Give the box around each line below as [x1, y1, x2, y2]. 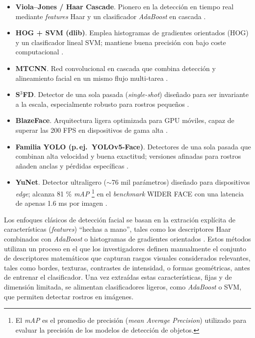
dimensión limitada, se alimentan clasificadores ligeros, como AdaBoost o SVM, [4, 281, 242, 291]
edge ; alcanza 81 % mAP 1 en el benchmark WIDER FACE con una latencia [15, 187, 244, 198]
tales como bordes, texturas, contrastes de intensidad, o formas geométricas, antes [4, 262, 250, 272]
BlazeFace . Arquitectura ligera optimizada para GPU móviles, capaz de [15, 115, 234, 125]
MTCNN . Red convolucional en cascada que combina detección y [15, 63, 216, 73]
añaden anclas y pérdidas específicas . [15, 160, 128, 170]
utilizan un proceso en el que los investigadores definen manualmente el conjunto [4, 243, 246, 253]
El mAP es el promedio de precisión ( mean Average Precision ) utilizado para [15, 315, 247, 325]
